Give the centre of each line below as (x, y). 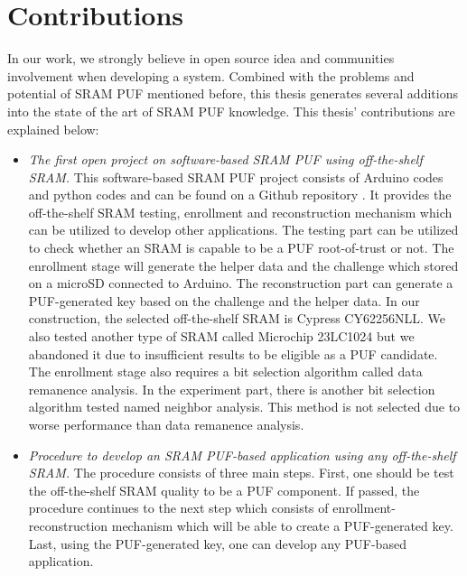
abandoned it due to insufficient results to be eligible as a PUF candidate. (233, 353)
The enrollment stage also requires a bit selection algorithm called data (225, 372)
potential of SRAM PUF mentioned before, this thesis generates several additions (233, 93)
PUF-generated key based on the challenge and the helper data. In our (224, 300)
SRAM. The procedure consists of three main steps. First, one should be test (241, 473)
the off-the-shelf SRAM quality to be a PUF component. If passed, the (224, 490)
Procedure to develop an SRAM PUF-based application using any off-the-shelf (242, 455)
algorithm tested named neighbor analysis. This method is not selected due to (244, 407)
